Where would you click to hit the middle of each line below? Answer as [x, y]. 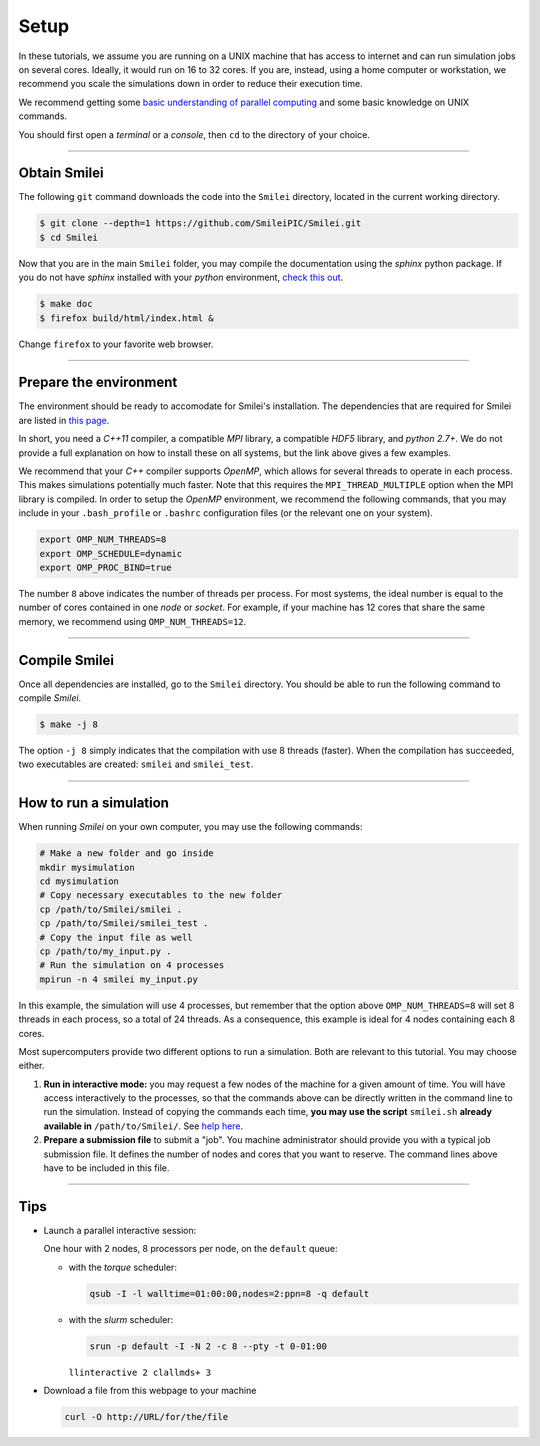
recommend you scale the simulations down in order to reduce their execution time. [191, 84]
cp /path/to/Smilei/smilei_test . [124, 923]
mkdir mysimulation [87, 867]
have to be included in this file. [106, 1168]
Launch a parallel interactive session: [120, 1230]
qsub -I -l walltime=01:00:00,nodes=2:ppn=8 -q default [229, 1293]
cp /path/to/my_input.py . [105, 951]
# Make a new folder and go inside [126, 853]
